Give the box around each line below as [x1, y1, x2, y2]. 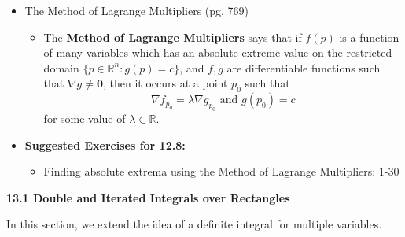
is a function [339, 28, 399, 45]
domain [43, 59, 79, 76]
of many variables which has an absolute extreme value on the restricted [43, 44, 392, 61]
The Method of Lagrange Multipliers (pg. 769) [24, 2, 249, 18]
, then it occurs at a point [103, 75, 228, 91]
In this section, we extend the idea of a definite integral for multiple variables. [6, 216, 382, 232]
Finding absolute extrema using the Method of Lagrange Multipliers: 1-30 [43, 163, 399, 180]
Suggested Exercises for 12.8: [24, 136, 186, 153]
